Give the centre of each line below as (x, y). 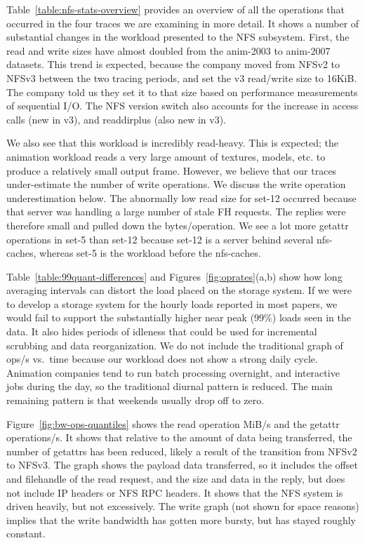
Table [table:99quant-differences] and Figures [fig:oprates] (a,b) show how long (174, 276)
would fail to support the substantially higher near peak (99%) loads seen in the (179, 317)
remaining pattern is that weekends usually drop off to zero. (135, 400)
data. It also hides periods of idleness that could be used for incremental (162, 331)
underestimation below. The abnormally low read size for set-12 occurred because (181, 197)
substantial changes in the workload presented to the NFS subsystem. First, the (178, 37)
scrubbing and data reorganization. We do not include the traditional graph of (175, 345)
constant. (26, 534)
